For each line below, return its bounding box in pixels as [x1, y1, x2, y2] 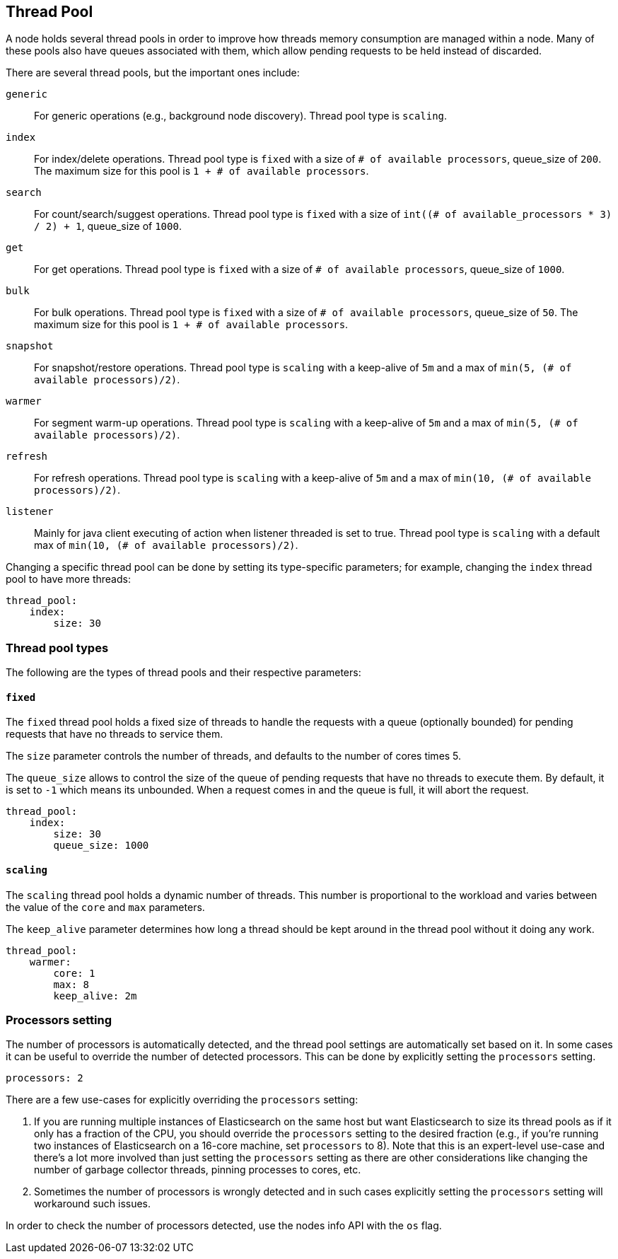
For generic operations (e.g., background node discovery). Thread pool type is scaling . [34, 110, 448, 122]
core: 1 [53, 967, 95, 979]
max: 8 [53, 978, 90, 990]
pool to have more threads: [6, 573, 131, 586]
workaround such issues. [34, 1197, 151, 1210]
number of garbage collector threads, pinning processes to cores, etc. [34, 1164, 361, 1176]
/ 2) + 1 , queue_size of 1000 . [34, 220, 182, 233]
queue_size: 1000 [53, 840, 149, 852]
